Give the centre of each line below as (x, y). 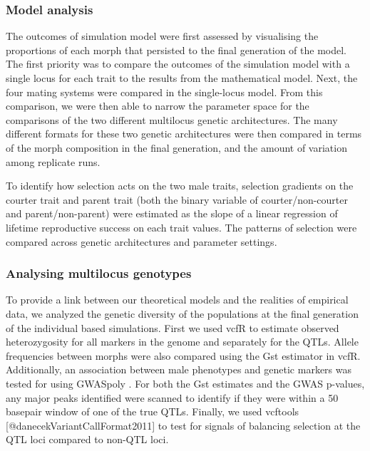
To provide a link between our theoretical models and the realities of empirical (177, 300)
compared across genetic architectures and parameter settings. (142, 241)
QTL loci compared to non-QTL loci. (87, 439)
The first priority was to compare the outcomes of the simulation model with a (178, 64)
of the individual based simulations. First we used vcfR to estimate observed (173, 327)
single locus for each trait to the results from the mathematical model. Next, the (182, 78)
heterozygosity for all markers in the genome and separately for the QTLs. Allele (182, 342)
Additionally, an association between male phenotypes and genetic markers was (179, 369)
